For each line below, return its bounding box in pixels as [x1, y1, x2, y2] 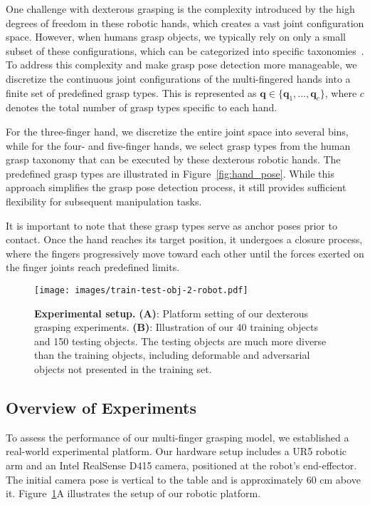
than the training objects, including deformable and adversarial [34, 347, 310, 362]
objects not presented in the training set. [34, 361, 212, 376]
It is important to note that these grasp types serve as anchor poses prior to [6, 218, 337, 233]
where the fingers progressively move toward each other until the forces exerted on [6, 245, 364, 260]
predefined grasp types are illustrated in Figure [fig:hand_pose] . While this [6, 165, 334, 180]
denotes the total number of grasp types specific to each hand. [6, 100, 277, 115]
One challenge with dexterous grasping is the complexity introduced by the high [6, 1, 355, 16]
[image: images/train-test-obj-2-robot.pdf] [34, 285, 248, 295]
